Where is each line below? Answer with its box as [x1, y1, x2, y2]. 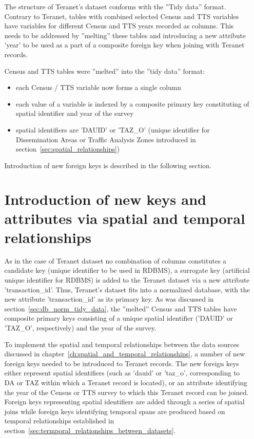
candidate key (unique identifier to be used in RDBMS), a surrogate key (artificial [4, 265, 250, 275]
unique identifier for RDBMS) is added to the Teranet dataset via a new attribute [4, 275, 250, 285]
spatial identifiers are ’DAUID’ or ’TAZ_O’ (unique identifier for [16, 124, 210, 134]
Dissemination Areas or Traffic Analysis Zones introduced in [16, 134, 196, 144]
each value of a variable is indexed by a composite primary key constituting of [16, 98, 250, 109]
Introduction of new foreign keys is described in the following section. [4, 160, 212, 170]
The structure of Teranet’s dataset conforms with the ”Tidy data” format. [4, 1, 226, 11]
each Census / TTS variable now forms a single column [16, 82, 181, 92]
